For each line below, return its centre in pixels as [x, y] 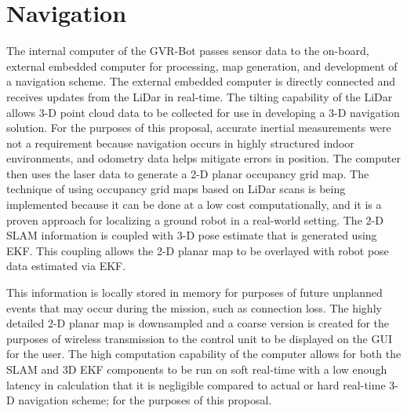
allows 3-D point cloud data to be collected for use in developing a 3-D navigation [203, 112]
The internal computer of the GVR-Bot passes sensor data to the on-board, [188, 51]
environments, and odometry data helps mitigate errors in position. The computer [204, 158]
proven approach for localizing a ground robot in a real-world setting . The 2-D [195, 219]
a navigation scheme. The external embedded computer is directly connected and [201, 81]
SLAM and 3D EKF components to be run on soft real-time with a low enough [197, 369]
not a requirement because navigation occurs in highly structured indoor [180, 143]
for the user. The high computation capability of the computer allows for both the [204, 354]
